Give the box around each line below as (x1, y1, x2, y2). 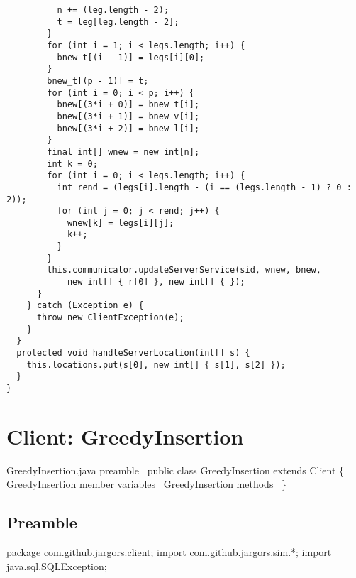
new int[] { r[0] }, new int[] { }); (67, 277, 245, 288)
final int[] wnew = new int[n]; (47, 146, 200, 157)
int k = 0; (47, 158, 98, 169)
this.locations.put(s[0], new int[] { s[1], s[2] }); (26, 359, 286, 370)
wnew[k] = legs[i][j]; (67, 217, 174, 228)
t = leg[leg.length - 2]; (57, 16, 179, 27)
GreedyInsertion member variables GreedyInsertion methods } (6, 476, 287, 491)
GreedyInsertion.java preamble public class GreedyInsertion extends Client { (6, 462, 344, 477)
